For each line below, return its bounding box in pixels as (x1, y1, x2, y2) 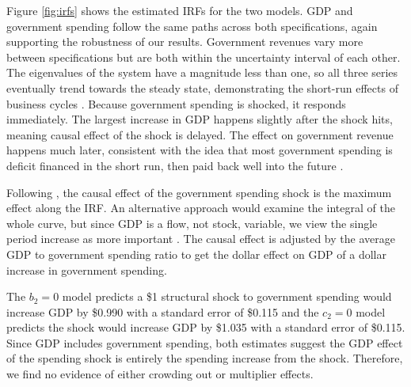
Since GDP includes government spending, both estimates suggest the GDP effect (6, 334, 403, 351)
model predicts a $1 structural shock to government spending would (62, 288, 392, 305)
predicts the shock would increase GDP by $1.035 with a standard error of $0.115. (6, 319, 405, 336)
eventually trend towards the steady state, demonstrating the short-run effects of (6, 79, 398, 96)
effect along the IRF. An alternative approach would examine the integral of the (6, 199, 395, 216)
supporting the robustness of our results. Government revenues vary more (6, 33, 363, 50)
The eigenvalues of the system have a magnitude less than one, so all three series (6, 64, 398, 81)
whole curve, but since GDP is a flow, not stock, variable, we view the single (6, 214, 378, 231)
